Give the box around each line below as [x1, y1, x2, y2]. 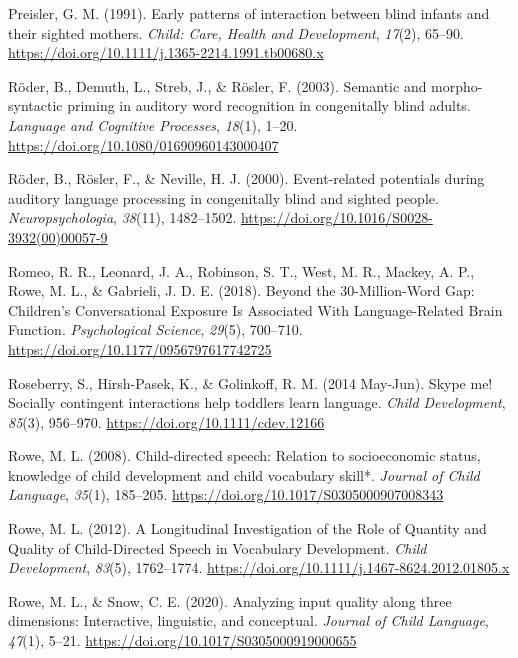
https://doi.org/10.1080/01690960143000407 [8, 134, 279, 155]
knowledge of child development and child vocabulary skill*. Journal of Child [8, 464, 480, 485]
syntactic [8, 95, 63, 116]
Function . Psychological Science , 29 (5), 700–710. [8, 319, 303, 340]
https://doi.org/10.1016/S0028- [240, 207, 433, 228]
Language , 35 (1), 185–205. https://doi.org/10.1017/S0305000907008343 [8, 484, 444, 505]
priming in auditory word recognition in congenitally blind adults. [67, 95, 471, 116]
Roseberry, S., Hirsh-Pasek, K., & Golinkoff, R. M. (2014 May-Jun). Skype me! [8, 372, 493, 393]
